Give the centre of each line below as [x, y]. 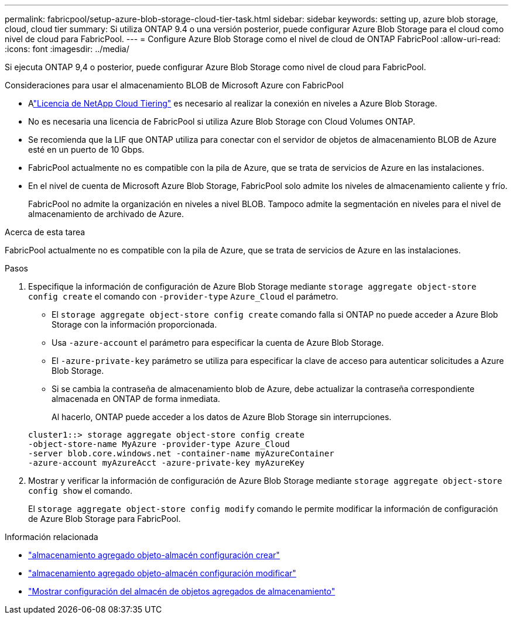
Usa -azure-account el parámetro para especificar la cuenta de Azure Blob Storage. [218, 343]
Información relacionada [52, 537]
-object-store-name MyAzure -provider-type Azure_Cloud [159, 444]
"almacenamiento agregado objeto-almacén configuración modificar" [162, 573]
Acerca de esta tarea [45, 232]
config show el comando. [80, 491]
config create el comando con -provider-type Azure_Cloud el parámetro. [183, 296]
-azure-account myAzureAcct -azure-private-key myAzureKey [167, 463]
